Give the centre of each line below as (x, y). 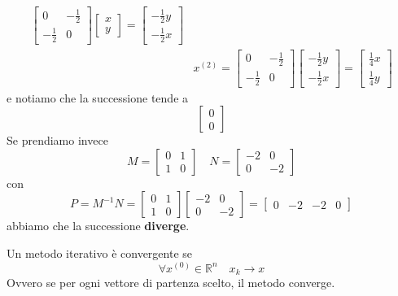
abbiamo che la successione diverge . (98, 226)
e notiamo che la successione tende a (98, 97)
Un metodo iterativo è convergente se (100, 252)
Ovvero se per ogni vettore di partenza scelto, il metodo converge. (171, 282)
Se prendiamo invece (57, 140)
